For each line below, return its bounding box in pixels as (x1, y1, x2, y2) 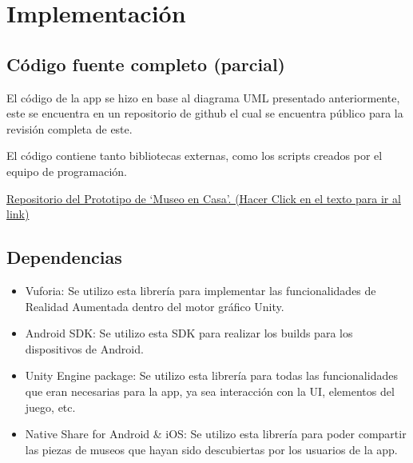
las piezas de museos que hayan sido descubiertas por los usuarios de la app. (25, 441, 398, 457)
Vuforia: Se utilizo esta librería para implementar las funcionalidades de (25, 281, 376, 298)
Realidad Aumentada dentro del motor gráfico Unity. (25, 297, 284, 314)
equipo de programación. (6, 162, 127, 179)
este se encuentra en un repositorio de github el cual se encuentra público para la (6, 105, 403, 122)
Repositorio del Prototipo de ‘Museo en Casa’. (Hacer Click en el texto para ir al (6, 190, 401, 206)
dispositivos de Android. (25, 340, 144, 357)
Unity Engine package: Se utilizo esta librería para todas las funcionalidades (25, 367, 398, 384)
